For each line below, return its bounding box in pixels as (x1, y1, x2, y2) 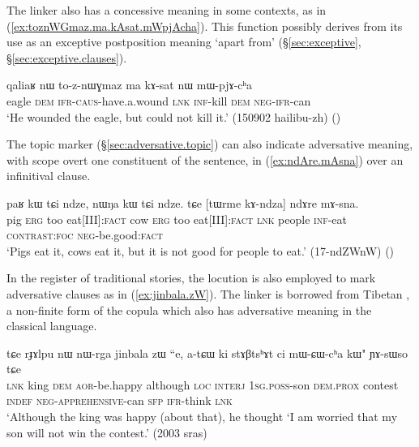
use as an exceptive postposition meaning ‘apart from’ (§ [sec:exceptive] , (6, 33, 361, 50)
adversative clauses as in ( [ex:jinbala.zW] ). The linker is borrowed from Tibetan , (6, 285, 410, 302)
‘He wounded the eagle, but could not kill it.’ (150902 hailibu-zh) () (6, 108, 341, 125)
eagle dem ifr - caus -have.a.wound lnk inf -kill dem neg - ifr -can (6, 92, 311, 109)
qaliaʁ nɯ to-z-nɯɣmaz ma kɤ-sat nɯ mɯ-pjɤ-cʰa (6, 76, 253, 93)
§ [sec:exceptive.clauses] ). (6, 49, 127, 66)
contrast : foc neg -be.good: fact (6, 226, 163, 243)
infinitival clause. (6, 167, 91, 184)
